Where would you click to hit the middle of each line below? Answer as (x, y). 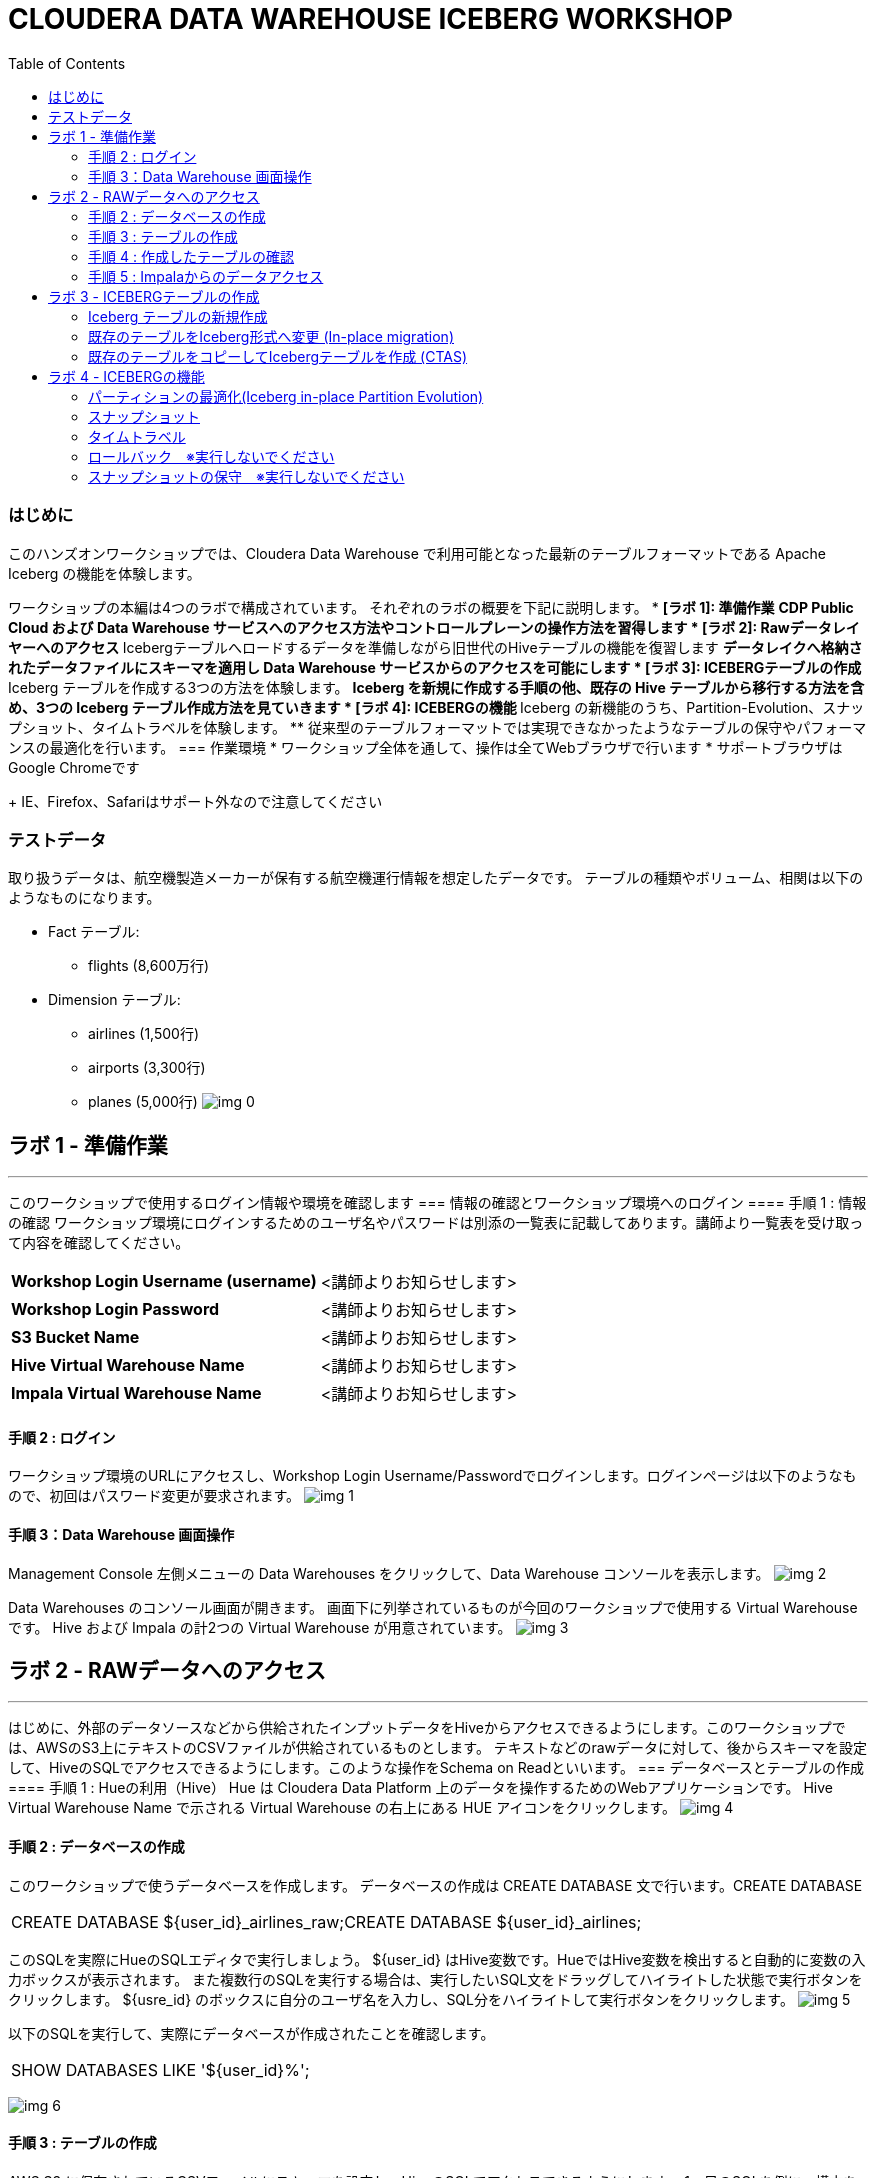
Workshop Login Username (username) (164, 1281)
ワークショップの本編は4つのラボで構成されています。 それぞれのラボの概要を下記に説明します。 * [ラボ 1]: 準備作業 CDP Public (431, 607)
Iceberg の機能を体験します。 (104, 573)
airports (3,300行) (147, 1068)
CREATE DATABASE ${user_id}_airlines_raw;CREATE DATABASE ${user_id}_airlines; (326, 1921)
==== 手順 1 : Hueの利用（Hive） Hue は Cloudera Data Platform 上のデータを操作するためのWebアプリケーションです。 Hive (421, 1788)
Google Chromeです (74, 767)
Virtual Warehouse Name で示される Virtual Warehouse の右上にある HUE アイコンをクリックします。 (342, 1808)
